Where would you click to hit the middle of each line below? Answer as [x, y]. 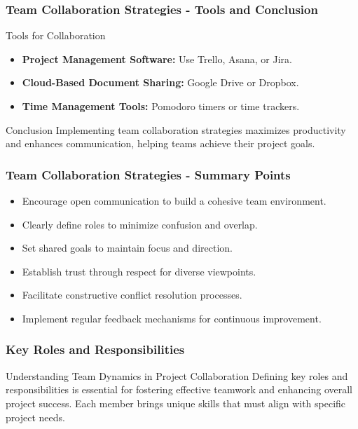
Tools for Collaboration [56, 35]
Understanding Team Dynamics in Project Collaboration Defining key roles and [177, 375]
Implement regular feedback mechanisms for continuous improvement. [172, 318]
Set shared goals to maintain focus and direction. [127, 248]
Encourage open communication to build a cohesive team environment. [174, 200]
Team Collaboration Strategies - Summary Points [148, 174]
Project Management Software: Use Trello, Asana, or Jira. [157, 59]
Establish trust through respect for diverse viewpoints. [139, 271]
